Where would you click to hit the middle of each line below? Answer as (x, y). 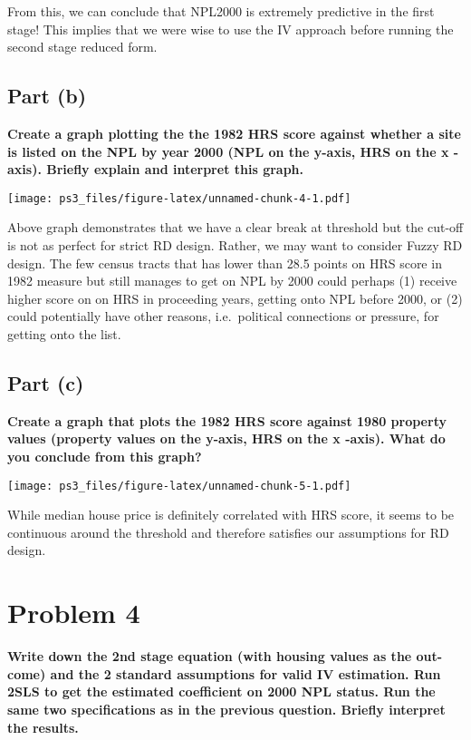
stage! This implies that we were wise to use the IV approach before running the (231, 29)
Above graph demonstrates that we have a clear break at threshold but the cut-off (235, 227)
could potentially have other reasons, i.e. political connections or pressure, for (223, 316)
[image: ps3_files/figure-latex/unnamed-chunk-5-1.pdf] (179, 486)
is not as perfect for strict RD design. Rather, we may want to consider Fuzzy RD (235, 245)
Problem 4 (74, 613)
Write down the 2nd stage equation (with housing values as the (210, 656)
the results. (43, 727)
